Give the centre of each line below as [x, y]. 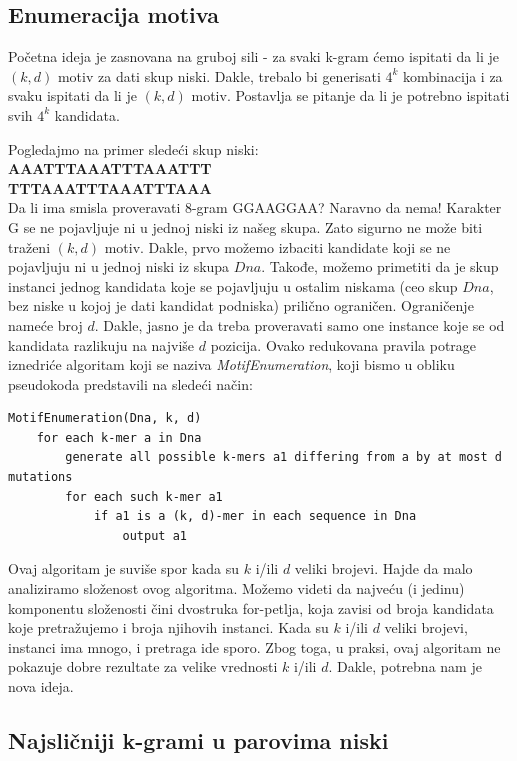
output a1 [154, 535]
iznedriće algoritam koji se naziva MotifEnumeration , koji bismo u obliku [231, 364]
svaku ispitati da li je [72, 95]
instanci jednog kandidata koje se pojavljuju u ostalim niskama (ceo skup [233, 285]
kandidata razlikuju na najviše [101, 344]
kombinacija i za [453, 75]
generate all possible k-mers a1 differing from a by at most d [283, 457]
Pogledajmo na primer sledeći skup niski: [133, 148]
